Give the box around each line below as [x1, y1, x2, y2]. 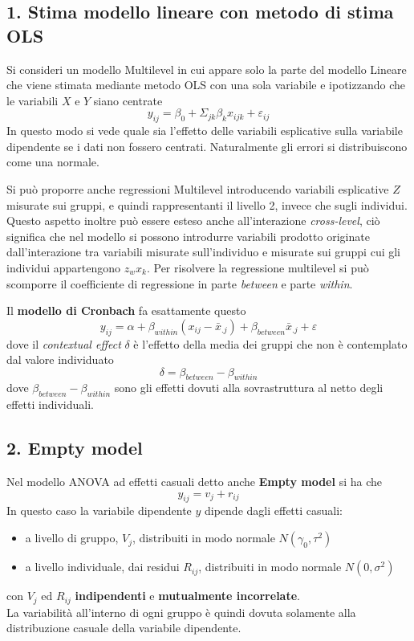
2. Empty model [6, 435, 143, 460]
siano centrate [93, 92, 163, 108]
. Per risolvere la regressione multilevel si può [146, 259, 369, 276]
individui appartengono [6, 259, 121, 276]
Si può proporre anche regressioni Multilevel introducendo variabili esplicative [6, 180, 389, 197]
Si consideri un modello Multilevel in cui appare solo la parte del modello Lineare [6, 60, 407, 77]
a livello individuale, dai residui [25, 558, 180, 575]
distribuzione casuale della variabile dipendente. [6, 619, 241, 636]
